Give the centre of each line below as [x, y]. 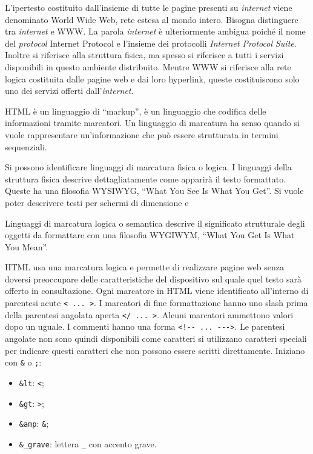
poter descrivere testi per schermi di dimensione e [97, 202]
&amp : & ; [34, 423]
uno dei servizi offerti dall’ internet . [69, 91]
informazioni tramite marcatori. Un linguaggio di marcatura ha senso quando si [153, 123]
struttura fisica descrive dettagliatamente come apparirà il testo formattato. [146, 179]
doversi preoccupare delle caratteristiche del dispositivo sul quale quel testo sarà [153, 279]
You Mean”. [27, 246]
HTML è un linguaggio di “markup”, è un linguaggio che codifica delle [136, 111]
